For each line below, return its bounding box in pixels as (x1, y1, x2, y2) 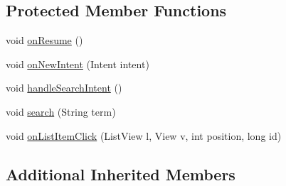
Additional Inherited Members (6, 163, 235, 185)
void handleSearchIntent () (6, 80, 122, 95)
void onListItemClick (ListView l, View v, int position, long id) (6, 128, 282, 143)
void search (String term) (6, 104, 116, 119)
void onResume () (6, 33, 83, 48)
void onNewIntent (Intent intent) (6, 56, 149, 71)
